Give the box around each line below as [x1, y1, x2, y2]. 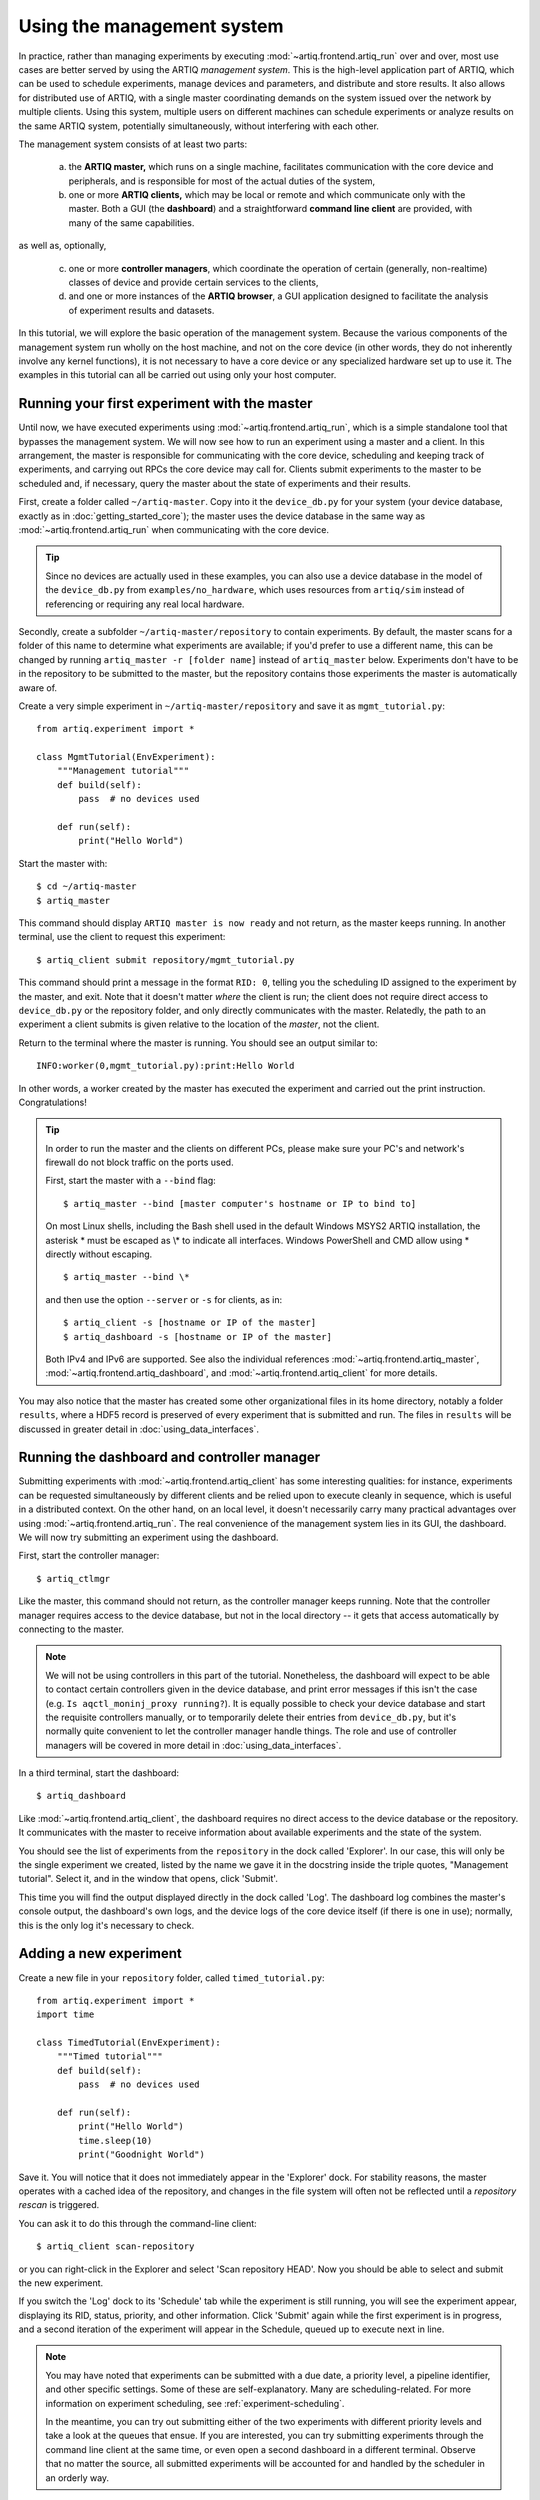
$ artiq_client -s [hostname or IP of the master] [63, 1317, 317, 1329]
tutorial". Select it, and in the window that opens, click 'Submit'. [18, 1873, 279, 1885]
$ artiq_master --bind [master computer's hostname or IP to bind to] [63, 1198, 417, 1209]
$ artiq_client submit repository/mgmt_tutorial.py [36, 954, 295, 965]
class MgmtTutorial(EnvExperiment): [36, 751, 216, 763]
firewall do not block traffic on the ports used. [45, 1156, 234, 1169]
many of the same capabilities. [68, 216, 195, 229]
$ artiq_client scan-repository [36, 2241, 195, 2252]
